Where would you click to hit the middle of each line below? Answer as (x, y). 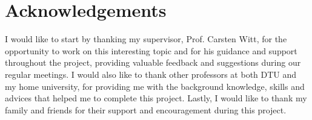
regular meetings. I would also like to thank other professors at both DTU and (151, 74)
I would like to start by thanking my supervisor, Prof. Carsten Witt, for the (146, 39)
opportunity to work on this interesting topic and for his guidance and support (151, 50)
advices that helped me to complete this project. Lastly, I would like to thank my (156, 98)
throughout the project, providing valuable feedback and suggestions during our (153, 62)
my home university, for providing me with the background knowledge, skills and (155, 86)
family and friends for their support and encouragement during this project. (146, 109)
